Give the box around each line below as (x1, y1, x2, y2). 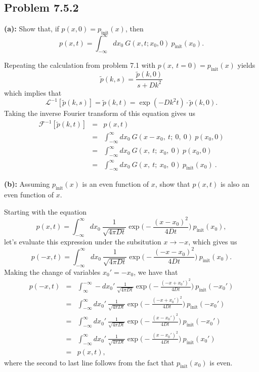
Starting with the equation (4, 206, 87, 217)
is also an (220, 179, 249, 189)
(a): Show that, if (4, 23, 59, 34)
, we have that (134, 266, 178, 277)
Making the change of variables (4, 266, 101, 277)
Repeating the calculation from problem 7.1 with (4, 60, 155, 70)
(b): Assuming (4, 179, 50, 189)
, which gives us (188, 236, 237, 247)
